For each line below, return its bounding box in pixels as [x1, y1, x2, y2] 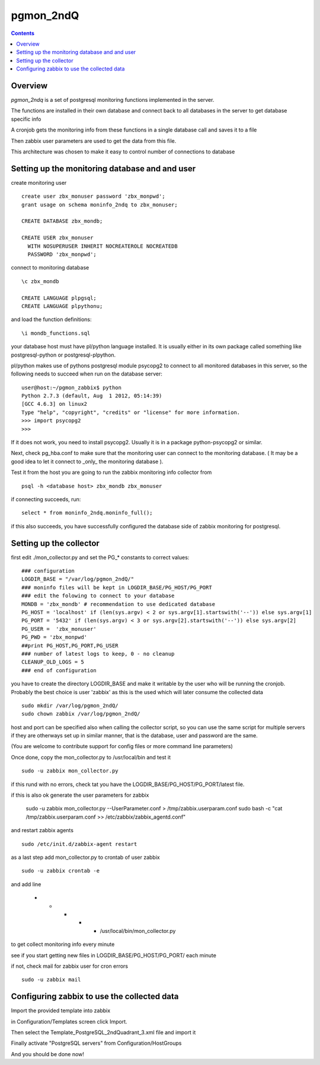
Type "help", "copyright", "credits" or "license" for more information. [21, 409, 241, 416]
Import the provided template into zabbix [11, 1007, 111, 1014]
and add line [11, 880, 41, 888]
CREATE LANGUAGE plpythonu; [21, 303, 103, 309]
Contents [11, 30, 35, 37]
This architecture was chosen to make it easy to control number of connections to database [11, 148, 235, 155]
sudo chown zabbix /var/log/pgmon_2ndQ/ [21, 711, 140, 717]
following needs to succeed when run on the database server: [11, 370, 163, 377]
